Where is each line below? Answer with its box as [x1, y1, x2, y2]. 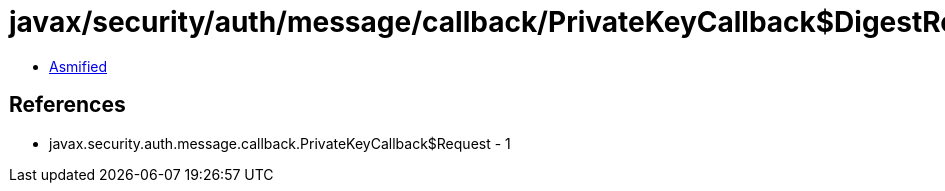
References [9, 92, 126, 118]
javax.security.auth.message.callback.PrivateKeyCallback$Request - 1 [49, 134, 511, 152]
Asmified [49, 57, 108, 75]
